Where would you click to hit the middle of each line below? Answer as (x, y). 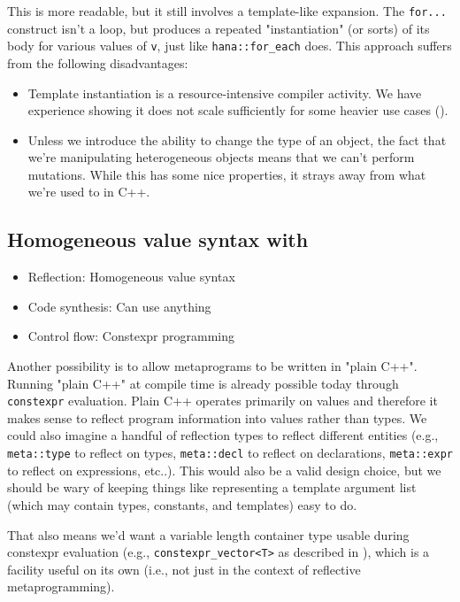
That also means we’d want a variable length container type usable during (208, 534)
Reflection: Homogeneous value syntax (131, 277)
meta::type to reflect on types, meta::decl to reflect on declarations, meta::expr (230, 453)
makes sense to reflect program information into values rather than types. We (217, 417)
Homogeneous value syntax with (158, 239)
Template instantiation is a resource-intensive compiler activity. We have (225, 93)
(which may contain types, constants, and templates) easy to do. (182, 504)
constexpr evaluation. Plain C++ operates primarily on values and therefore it (222, 401)
